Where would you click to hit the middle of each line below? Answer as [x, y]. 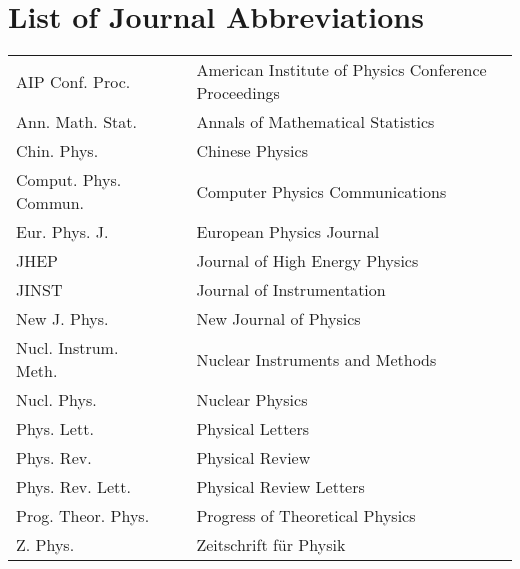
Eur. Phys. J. [62, 232]
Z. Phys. [45, 545]
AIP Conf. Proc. [73, 81]
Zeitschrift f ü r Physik [271, 545]
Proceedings [238, 93]
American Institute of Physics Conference [341, 70]
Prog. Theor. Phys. [83, 516]
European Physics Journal [288, 232]
